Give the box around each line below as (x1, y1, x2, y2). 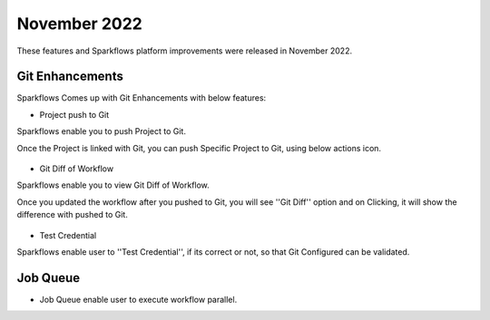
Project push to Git (39, 109, 110, 120)
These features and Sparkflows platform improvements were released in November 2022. (16, 45, 353, 56)
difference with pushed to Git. (16, 209, 129, 220)
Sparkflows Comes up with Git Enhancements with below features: (16, 92, 267, 103)
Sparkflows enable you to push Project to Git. (16, 126, 186, 137)
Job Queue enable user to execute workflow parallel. (39, 294, 238, 305)
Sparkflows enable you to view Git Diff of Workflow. (16, 179, 211, 190)
